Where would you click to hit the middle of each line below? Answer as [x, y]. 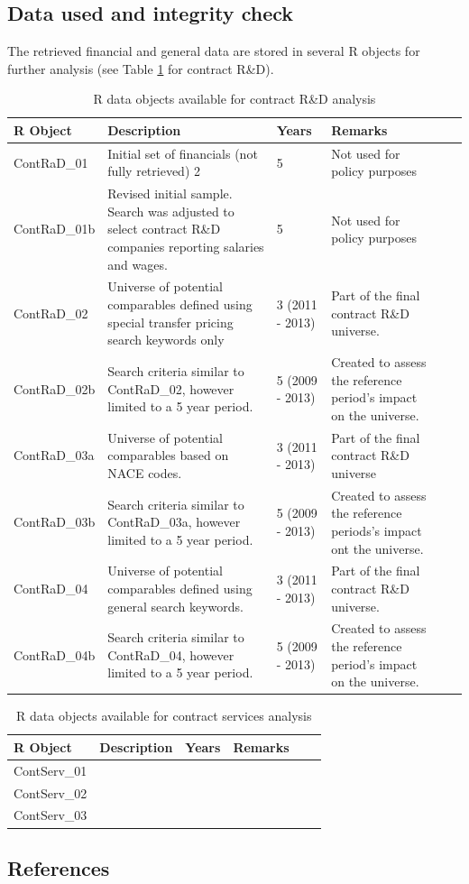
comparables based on [168, 455]
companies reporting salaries [186, 247]
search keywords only [166, 340]
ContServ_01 [51, 770]
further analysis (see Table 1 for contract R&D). [141, 68]
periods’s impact [377, 530]
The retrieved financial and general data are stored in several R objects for [214, 51]
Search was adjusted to [171, 211]
